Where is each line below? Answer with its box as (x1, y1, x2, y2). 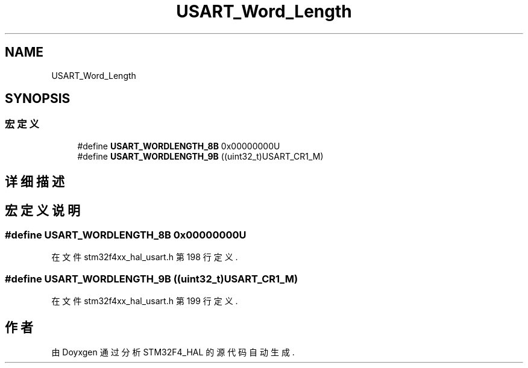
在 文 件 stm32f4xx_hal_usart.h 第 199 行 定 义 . (51, 296, 238, 307)
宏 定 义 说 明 (5, 202, 80, 218)
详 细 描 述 (5, 174, 64, 190)
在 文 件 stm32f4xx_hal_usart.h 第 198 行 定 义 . (51, 252, 238, 263)
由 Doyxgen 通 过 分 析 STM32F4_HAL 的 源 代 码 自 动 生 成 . (51, 347, 295, 358)
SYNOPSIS (5, 91, 71, 107)
